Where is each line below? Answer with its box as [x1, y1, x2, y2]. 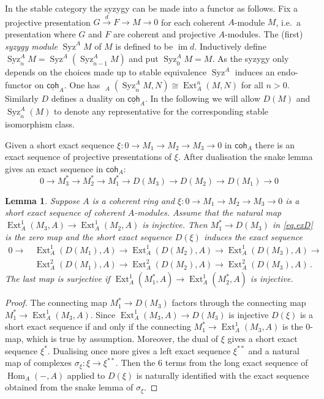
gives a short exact [227, 332, 298, 345]
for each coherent [160, 15, 225, 28]
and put [129, 52, 159, 65]
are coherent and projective [113, 27, 216, 40]
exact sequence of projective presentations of [5, 150, 172, 163]
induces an [235, 66, 275, 78]
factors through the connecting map [171, 296, 306, 309]
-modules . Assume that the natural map [134, 206, 282, 219]
